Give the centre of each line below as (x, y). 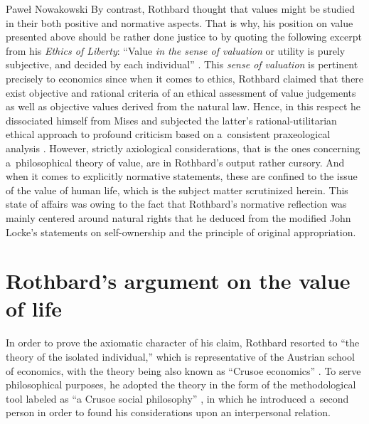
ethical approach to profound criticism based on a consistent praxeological (168, 134)
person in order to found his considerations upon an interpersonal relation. (168, 412)
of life (34, 308)
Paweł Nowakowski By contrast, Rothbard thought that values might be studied (180, 9)
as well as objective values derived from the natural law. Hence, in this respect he (183, 106)
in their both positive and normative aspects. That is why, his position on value (180, 22)
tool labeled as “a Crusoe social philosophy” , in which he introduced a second (177, 398)
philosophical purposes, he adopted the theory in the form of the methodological (181, 385)
